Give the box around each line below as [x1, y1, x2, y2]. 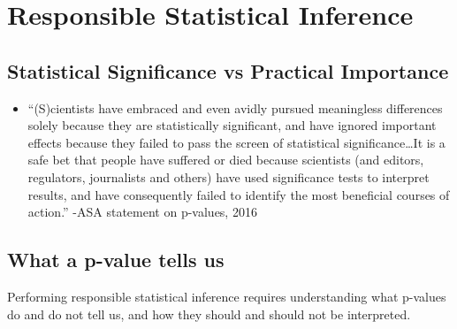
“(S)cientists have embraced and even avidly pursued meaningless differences [27, 98, 443, 117]
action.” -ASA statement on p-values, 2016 [27, 203, 257, 221]
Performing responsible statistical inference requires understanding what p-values [7, 287, 446, 305]
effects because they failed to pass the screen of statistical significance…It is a [27, 133, 446, 151]
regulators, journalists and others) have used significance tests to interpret [27, 167, 430, 186]
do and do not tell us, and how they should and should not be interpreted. [7, 304, 411, 323]
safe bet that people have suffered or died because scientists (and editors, [27, 150, 424, 169]
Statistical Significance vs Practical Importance [7, 57, 449, 84]
